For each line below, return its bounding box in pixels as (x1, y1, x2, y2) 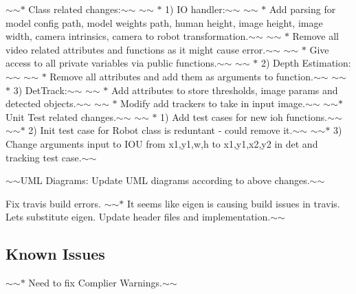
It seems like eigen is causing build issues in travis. (126, 196, 340, 210)
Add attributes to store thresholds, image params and (111, 82, 338, 97)
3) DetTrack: (13, 82, 67, 97)
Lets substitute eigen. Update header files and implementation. (5, 210, 271, 224)
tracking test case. (5, 150, 82, 164)
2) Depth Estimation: (260, 56, 351, 70)
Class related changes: (28, 2, 121, 16)
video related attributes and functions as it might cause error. (5, 42, 266, 56)
